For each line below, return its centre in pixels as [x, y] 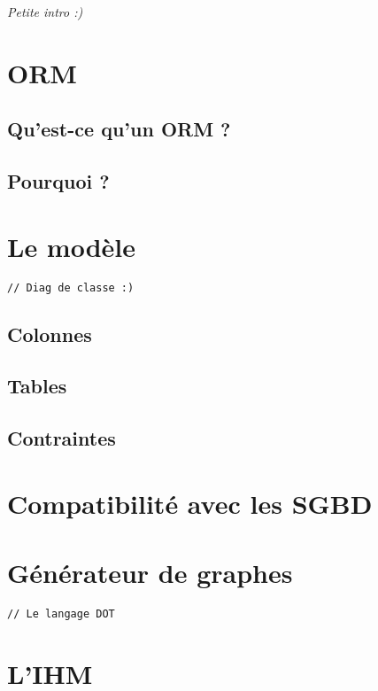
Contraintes [62, 438]
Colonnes [50, 334]
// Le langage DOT [61, 614]
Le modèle [72, 246]
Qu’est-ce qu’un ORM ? [119, 129]
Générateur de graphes [150, 573]
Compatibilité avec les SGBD [190, 503]
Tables [37, 386]
